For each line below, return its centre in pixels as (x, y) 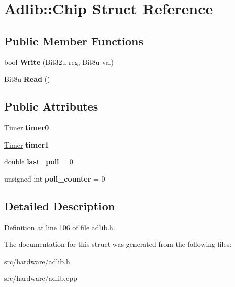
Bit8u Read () (27, 79)
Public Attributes (51, 106)
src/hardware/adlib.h (37, 261)
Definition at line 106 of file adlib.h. (60, 227)
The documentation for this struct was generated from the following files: (118, 244)
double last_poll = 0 (39, 162)
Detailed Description (60, 206)
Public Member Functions (74, 40)
